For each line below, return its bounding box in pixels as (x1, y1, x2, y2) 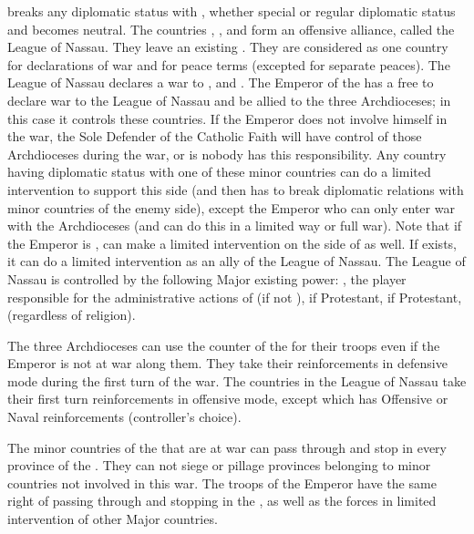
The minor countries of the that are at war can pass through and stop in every (7, 437, 447, 457)
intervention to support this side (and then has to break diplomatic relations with (7, 180, 464, 199)
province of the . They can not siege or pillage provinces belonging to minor (7, 456, 431, 475)
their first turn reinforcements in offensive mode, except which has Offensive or (7, 389, 448, 408)
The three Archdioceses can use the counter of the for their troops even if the (7, 335, 440, 354)
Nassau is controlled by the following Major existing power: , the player (7, 269, 407, 288)
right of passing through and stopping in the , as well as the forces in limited (7, 491, 437, 510)
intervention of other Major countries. (7, 509, 218, 529)
